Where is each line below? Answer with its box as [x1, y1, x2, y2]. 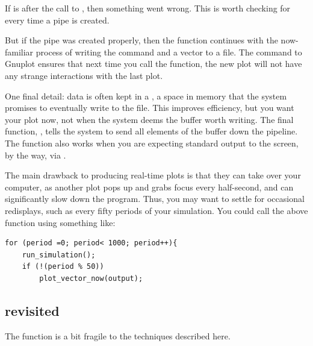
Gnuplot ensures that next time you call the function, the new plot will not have [5, 57, 302, 70]
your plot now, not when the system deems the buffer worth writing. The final [5, 113, 294, 125]
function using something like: [5, 216, 116, 228]
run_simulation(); [22, 250, 96, 259]
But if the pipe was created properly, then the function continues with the [5, 34, 278, 46]
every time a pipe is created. [5, 13, 110, 26]
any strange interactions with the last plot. [5, 69, 163, 81]
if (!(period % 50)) [22, 262, 104, 271]
